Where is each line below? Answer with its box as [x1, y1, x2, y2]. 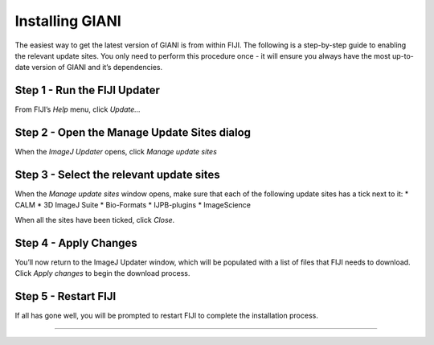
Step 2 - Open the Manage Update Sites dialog [14, 125, 252, 140]
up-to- [391, 51, 414, 60]
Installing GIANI [14, 12, 122, 30]
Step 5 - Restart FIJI [14, 290, 117, 303]
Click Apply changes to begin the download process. [14, 269, 190, 278]
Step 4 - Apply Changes [14, 236, 138, 249]
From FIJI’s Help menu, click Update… [14, 105, 141, 114]
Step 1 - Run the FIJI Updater [14, 84, 160, 97]
